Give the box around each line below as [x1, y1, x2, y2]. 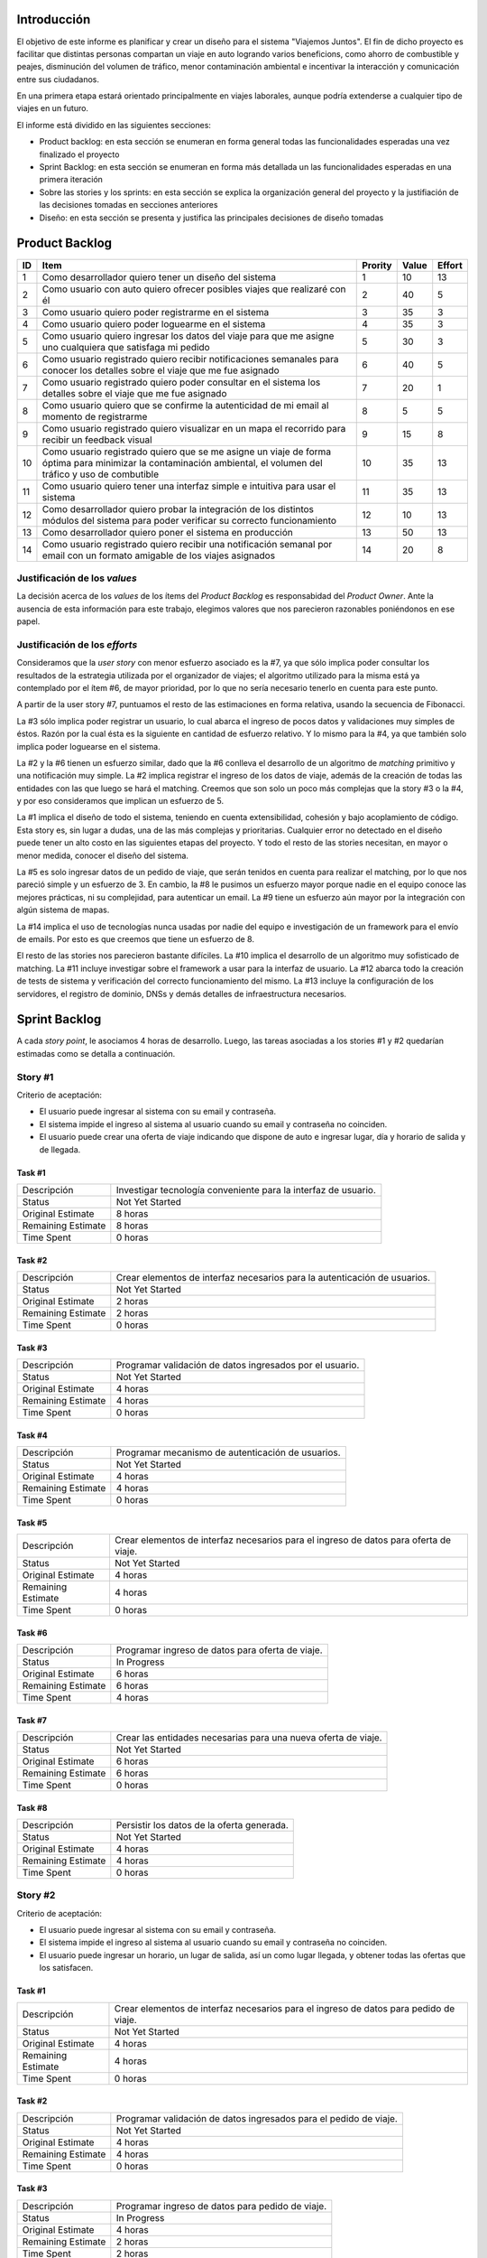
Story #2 [16, 1889, 56, 1901]
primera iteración [39, 174, 104, 185]
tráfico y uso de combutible [41, 468, 160, 481]
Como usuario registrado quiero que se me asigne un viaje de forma [41, 445, 332, 458]
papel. [16, 616, 41, 627]
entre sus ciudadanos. [16, 73, 99, 85]
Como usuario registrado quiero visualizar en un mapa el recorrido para [41, 422, 346, 434]
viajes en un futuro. [16, 103, 89, 114]
